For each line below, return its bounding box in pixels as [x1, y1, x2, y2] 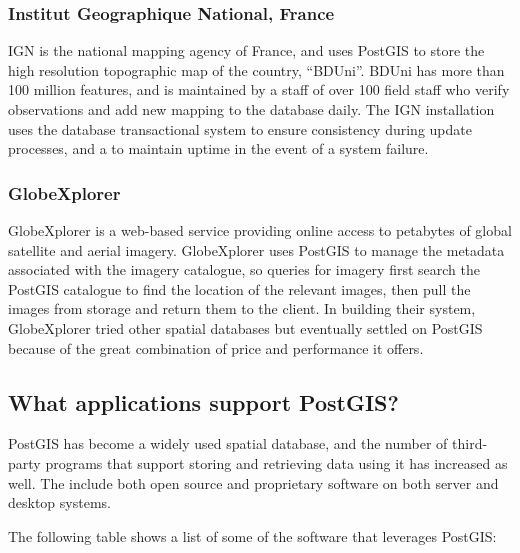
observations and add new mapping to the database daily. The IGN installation [8, 99, 495, 119]
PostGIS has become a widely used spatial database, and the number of [8, 433, 448, 454]
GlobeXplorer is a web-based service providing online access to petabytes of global [8, 220, 512, 240]
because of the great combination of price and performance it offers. [8, 337, 424, 358]
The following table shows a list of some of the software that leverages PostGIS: [8, 525, 497, 546]
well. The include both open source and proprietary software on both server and [8, 472, 499, 493]
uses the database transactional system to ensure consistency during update [8, 118, 472, 139]
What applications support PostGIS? [8, 386, 399, 417]
